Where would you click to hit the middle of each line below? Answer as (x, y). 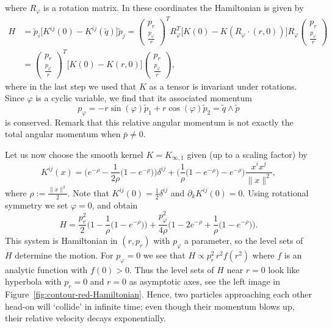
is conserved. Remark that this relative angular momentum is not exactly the (149, 122)
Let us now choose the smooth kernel (74, 154)
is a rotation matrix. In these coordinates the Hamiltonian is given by (173, 7)
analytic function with (46, 269)
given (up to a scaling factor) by (247, 154)
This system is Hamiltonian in (61, 241)
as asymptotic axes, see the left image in (204, 281)
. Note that (88, 192)
